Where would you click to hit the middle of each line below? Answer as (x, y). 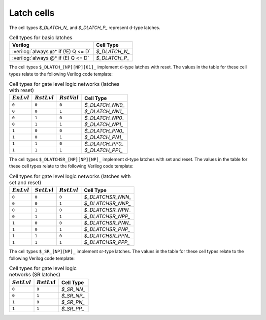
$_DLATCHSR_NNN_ (108, 197)
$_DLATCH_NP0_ (104, 118)
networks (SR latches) (35, 275)
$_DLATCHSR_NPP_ (107, 217)
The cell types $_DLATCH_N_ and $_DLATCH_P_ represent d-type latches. (84, 28)
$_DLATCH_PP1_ (104, 150)
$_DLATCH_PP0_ (104, 144)
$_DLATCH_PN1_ (104, 137)
